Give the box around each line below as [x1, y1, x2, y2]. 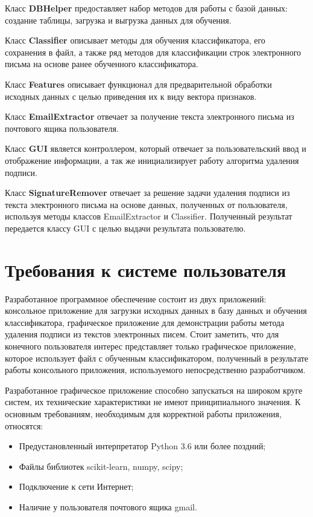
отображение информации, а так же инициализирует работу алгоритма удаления [5, 154, 299, 166]
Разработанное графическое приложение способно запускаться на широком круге [5, 383, 303, 396]
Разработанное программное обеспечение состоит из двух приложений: [5, 292, 267, 305]
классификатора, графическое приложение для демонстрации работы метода [5, 316, 285, 328]
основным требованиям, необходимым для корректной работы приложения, [5, 407, 282, 420]
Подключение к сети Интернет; [19, 480, 134, 493]
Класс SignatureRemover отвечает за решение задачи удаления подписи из [5, 186, 290, 199]
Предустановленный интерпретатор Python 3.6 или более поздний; [19, 440, 266, 452]
